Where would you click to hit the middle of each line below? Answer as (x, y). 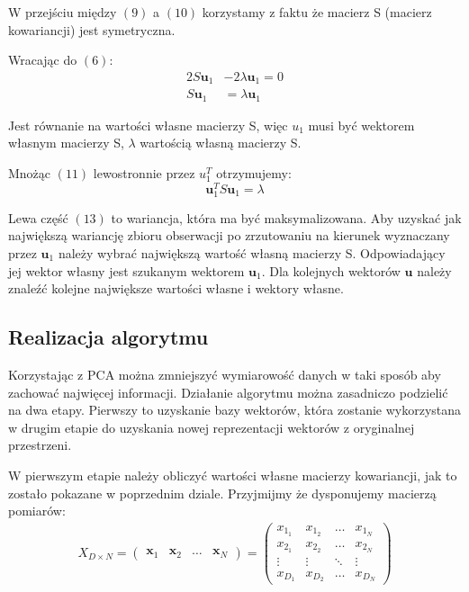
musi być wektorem (361, 125)
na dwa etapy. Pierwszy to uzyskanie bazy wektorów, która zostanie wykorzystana (235, 410)
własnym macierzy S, (66, 143)
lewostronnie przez (144, 172)
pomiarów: (37, 511)
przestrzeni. (40, 445)
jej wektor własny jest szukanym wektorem (126, 270)
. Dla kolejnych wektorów (331, 270)
